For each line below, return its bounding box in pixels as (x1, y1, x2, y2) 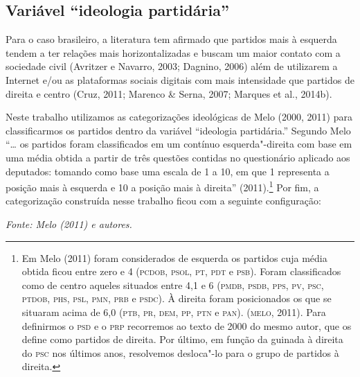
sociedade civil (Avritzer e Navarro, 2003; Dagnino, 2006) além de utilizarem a (6, 59, 338, 73)
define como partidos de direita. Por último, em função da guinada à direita (21, 332, 343, 347)
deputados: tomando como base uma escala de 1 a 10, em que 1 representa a (6, 164, 330, 178)
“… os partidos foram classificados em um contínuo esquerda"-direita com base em (6, 137, 352, 151)
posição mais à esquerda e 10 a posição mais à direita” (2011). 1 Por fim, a (6, 178, 319, 194)
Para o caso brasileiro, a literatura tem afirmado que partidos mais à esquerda (6, 32, 337, 46)
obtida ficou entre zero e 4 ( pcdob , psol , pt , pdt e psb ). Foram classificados (21, 264, 341, 279)
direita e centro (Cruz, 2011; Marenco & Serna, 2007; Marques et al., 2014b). (6, 86, 332, 100)
